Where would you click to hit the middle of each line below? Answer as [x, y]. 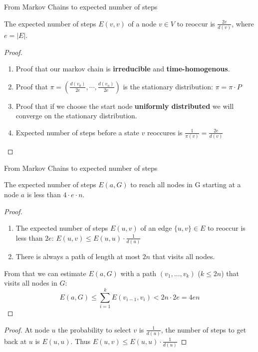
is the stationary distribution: [168, 86]
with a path [138, 273]
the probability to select [95, 329]
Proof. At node [27, 329]
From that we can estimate [45, 273]
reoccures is [165, 132]
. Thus [80, 341]
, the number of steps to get [204, 329]
